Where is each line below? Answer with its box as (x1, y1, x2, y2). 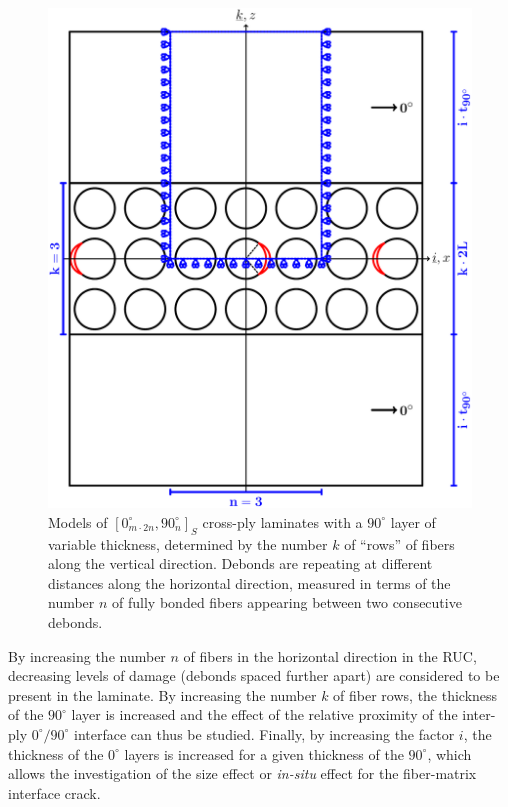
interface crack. (8, 782, 101, 803)
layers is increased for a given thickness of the (124, 743, 404, 764)
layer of (390, 511, 436, 532)
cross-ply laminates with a (202, 511, 363, 532)
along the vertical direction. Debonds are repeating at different (48, 553, 433, 574)
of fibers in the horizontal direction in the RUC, (183, 645, 477, 666)
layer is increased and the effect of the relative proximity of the (71, 704, 458, 725)
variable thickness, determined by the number (48, 533, 328, 554)
